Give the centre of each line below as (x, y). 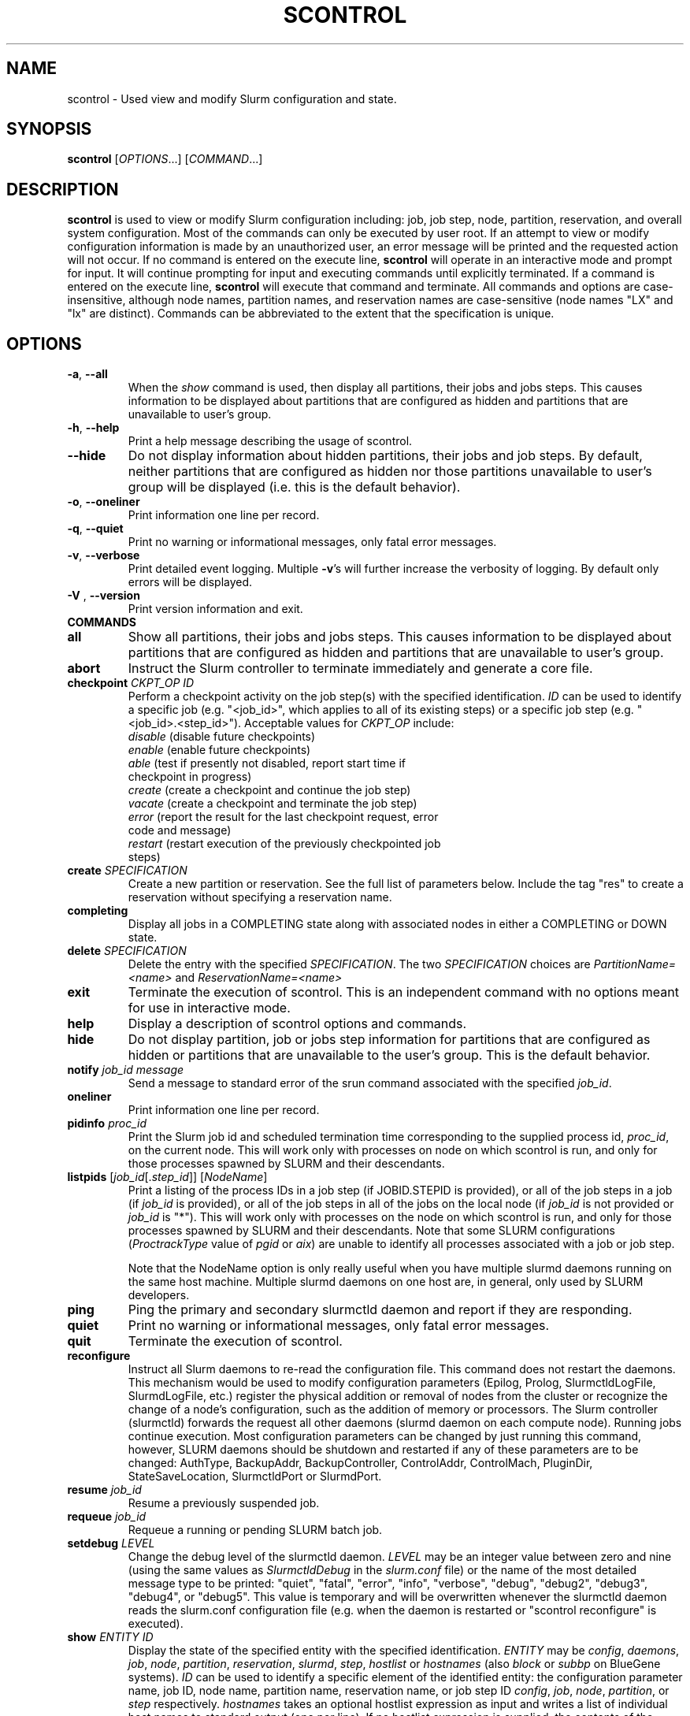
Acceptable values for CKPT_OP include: (349, 723)
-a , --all (87, 374)
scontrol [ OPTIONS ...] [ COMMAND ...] (165, 159)
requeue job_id (107, 1517)
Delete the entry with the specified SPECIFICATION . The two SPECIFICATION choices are (359, 964)
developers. (159, 1295)
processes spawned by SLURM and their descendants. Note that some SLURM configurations (371, 1231)
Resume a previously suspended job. (224, 1503)
